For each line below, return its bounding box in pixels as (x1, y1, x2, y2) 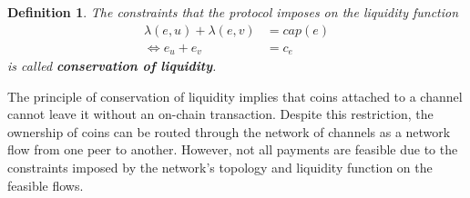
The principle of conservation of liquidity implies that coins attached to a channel (7, 86, 463, 105)
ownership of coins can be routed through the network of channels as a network (7, 122, 451, 141)
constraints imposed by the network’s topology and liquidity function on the (7, 158, 433, 177)
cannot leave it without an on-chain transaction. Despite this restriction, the (7, 104, 434, 124)
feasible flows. (7, 175, 84, 194)
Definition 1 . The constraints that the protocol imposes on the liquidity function (7, 3, 459, 21)
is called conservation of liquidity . (7, 56, 217, 75)
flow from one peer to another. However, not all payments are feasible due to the (7, 140, 458, 159)
